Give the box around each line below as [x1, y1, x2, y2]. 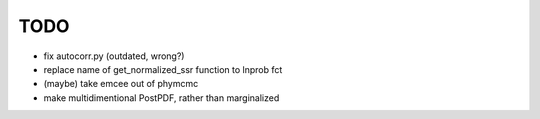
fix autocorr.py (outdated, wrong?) [43, 50, 185, 62]
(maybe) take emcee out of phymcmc [43, 78, 199, 90]
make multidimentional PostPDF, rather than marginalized [43, 91, 280, 104]
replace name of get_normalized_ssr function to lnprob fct [43, 63, 283, 75]
